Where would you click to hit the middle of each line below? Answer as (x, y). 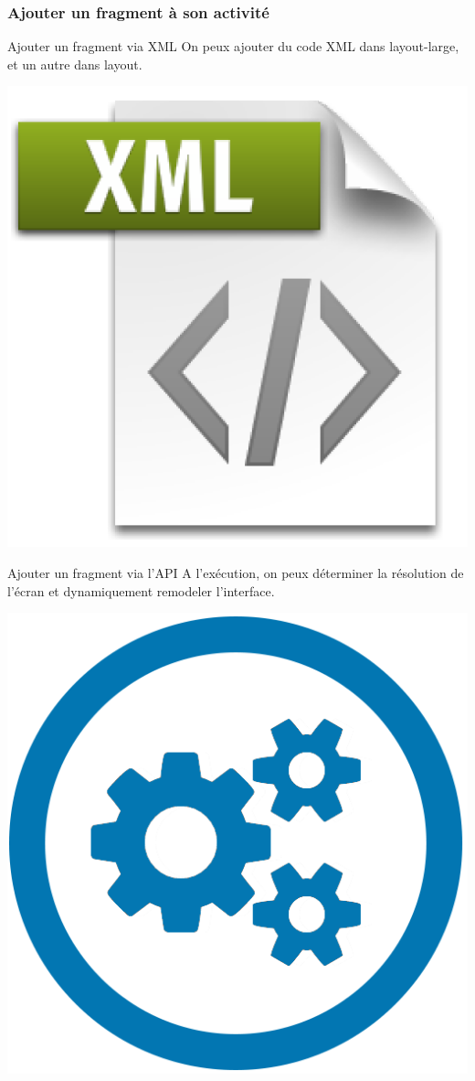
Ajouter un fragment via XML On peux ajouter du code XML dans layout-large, (233, 46)
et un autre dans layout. (75, 64)
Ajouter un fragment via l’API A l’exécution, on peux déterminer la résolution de (236, 573)
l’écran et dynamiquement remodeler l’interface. (141, 590)
